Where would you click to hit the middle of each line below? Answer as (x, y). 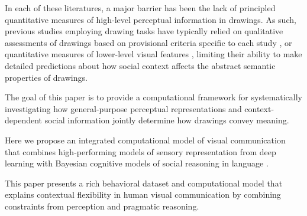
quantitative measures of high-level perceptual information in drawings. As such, (151, 19)
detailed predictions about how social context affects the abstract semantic (140, 65)
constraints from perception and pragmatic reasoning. (102, 206)
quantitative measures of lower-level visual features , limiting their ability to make (153, 54)
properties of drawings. (46, 77)
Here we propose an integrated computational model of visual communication (145, 140)
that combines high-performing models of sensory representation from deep (140, 151)
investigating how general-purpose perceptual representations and (123, 108)
